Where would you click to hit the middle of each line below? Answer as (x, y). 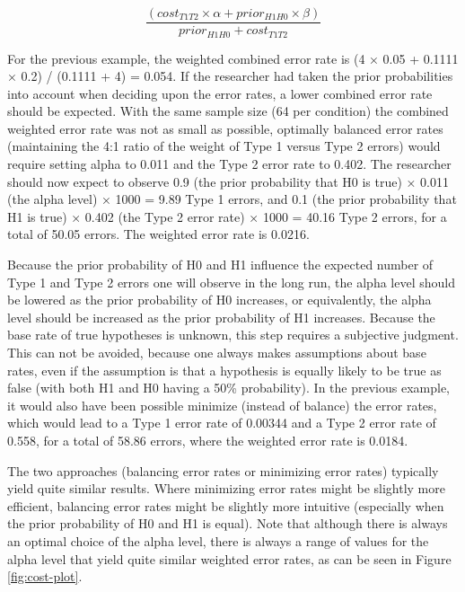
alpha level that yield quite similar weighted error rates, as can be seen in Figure (229, 558)
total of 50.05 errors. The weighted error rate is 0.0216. (158, 234)
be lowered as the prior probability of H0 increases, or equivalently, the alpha (219, 300)
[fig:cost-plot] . (45, 576)
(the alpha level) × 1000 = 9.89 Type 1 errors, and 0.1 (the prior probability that (232, 199)
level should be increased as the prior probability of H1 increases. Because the (221, 317)
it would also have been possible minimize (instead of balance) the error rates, (222, 405)
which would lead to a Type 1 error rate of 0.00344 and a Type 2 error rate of (222, 423)
